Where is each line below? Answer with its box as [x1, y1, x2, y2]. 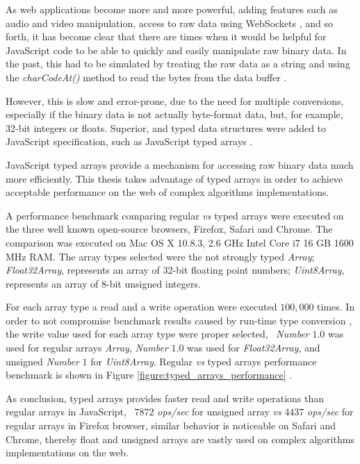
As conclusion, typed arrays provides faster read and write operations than [6, 390, 325, 405]
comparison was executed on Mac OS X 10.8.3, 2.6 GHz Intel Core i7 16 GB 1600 [6, 235, 354, 249]
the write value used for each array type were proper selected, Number [6, 326, 309, 341]
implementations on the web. [6, 445, 129, 460]
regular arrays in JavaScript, [6, 404, 126, 419]
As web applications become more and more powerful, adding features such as [6, 2, 338, 16]
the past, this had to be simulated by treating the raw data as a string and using [6, 56, 350, 71]
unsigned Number [6, 354, 79, 368]
